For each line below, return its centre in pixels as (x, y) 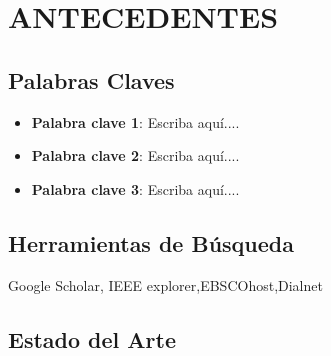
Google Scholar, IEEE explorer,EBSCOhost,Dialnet (165, 284)
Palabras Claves (91, 79)
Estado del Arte (92, 338)
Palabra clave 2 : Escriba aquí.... (135, 155)
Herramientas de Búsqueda (151, 242)
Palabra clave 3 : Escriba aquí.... (135, 188)
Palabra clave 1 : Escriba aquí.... (135, 121)
